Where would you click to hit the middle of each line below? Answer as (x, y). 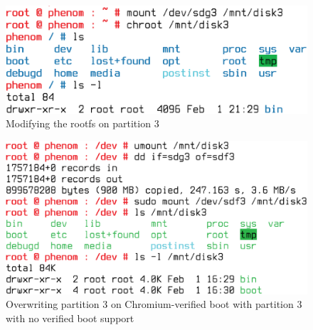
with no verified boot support (70, 318)
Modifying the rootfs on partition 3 (83, 123)
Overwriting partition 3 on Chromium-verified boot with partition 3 (154, 304)
